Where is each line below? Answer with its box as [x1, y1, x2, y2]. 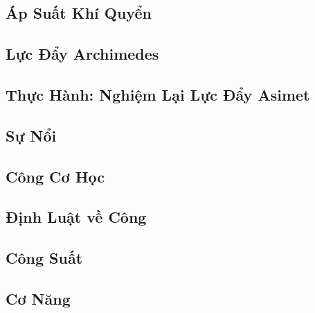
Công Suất [6, 247, 83, 269]
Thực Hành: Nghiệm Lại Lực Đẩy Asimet [6, 83, 310, 105]
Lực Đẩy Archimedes [6, 43, 159, 65]
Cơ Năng [6, 287, 71, 309]
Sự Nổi [6, 124, 57, 146]
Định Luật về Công [6, 206, 147, 228]
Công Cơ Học [6, 165, 105, 187]
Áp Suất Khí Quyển [6, 2, 152, 24]
